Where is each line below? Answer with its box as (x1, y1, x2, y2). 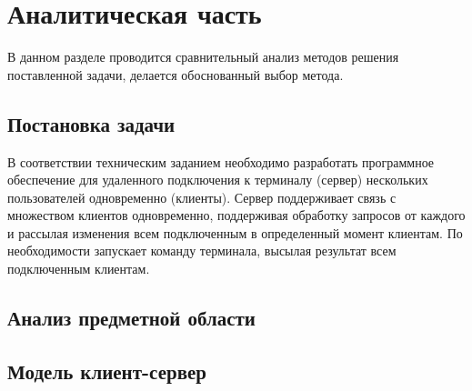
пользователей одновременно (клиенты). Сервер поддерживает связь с (7, 187, 397, 206)
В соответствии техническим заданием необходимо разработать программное (7, 152, 435, 171)
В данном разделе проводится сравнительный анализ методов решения (7, 47, 399, 66)
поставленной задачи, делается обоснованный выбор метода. (7, 65, 344, 84)
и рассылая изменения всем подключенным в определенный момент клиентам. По (7, 223, 463, 242)
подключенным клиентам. (7, 259, 150, 278)
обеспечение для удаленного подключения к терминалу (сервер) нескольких (7, 170, 428, 189)
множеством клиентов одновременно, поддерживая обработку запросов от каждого (7, 206, 466, 225)
